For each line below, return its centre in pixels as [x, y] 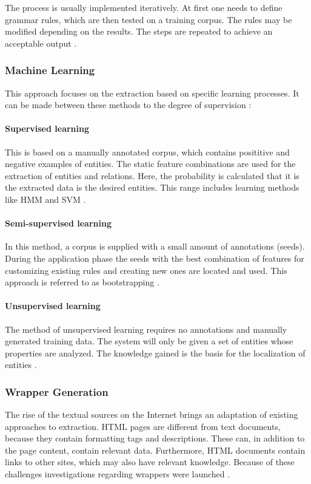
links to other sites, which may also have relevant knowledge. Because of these [150, 462]
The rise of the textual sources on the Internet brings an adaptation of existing [152, 414]
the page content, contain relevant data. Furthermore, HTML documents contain [155, 450]
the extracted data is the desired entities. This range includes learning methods [152, 187]
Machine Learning [50, 70]
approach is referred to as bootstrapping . [82, 282]
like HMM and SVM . [45, 199]
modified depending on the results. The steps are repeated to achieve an [139, 31]
